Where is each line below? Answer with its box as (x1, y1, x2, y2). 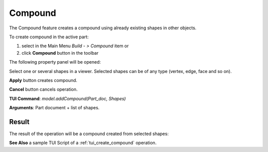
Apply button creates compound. (9, 77, 77, 83)
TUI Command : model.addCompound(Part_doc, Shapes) (9, 95, 126, 101)
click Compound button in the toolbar (21, 50, 99, 56)
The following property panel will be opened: (9, 59, 101, 65)
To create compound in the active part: (9, 34, 89, 40)
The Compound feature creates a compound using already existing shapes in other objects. (9, 25, 197, 31)
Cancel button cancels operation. (9, 86, 78, 92)
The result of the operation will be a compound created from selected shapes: (9, 131, 169, 137)
